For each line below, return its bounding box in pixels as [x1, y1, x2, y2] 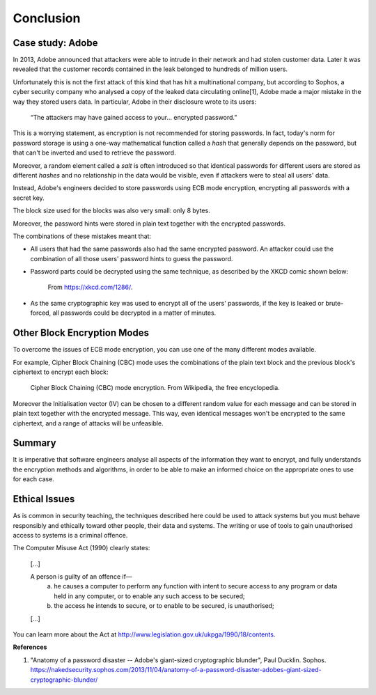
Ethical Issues [13, 493, 75, 505]
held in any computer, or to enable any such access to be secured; [54, 592, 245, 600]
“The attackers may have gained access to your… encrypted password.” [30, 114, 237, 122]
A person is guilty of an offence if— [30, 572, 132, 581]
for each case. [13, 475, 55, 483]
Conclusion [13, 10, 81, 26]
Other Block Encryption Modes [13, 327, 150, 339]
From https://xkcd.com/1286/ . [47, 283, 133, 292]
